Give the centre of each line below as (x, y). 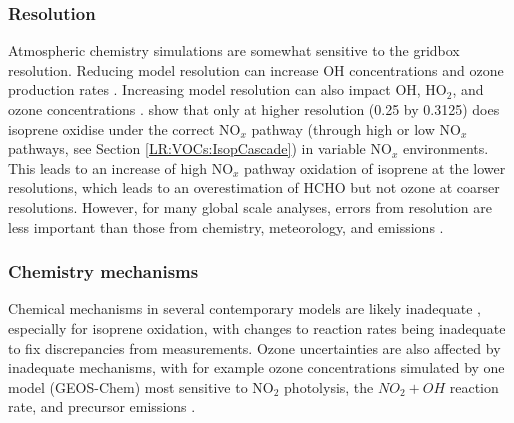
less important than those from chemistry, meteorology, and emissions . (226, 226)
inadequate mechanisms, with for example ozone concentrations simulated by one (256, 367)
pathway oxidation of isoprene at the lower (375, 167)
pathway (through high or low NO (356, 128)
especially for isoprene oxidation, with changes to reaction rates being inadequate (257, 327)
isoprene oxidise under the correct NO (124, 128)
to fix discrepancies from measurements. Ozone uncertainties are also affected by (254, 347)
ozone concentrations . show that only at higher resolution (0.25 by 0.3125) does (254, 109)
